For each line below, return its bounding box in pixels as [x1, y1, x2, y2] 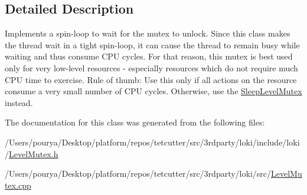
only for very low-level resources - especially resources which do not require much [5, 61, 298, 74]
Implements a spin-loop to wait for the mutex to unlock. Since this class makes [5, 27, 290, 39]
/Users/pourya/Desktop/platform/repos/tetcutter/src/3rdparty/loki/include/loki [5, 135, 300, 148]
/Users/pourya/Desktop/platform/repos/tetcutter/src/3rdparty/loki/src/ [5, 167, 271, 180]
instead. [5, 96, 33, 108]
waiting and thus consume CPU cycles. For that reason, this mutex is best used [5, 50, 293, 62]
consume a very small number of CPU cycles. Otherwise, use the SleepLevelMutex [5, 85, 302, 97]
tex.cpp [5, 179, 31, 191]
